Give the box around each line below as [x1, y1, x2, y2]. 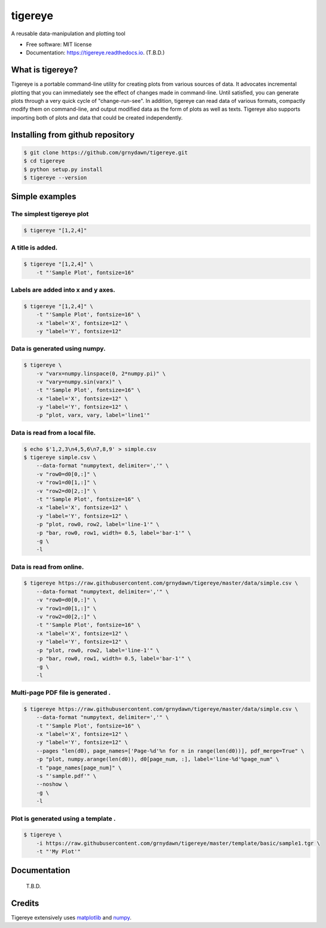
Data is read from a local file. [11, 428, 96, 437]
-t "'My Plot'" [36, 848, 81, 855]
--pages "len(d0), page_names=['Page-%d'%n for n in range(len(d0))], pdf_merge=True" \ [36, 747, 304, 754]
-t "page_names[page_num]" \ [36, 764, 122, 771]
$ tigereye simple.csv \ [23, 454, 97, 461]
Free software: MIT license [26, 41, 92, 48]
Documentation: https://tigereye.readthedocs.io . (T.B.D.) [26, 49, 165, 56]
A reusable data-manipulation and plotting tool [11, 30, 126, 37]
